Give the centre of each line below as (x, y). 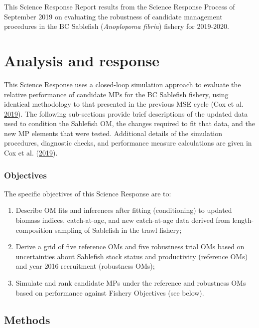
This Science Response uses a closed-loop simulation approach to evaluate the (123, 84)
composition (34, 230)
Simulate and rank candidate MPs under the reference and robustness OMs (131, 283)
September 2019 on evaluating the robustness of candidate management (113, 16)
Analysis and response (82, 60)
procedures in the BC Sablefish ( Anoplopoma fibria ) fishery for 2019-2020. (117, 26)
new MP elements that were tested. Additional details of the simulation (113, 133)
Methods (27, 319)
